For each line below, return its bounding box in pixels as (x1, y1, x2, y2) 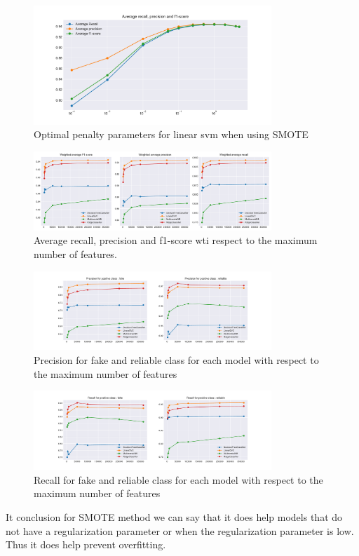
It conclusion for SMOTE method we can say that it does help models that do (6, 509, 343, 524)
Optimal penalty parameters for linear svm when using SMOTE (34, 127, 309, 142)
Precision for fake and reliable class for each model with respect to (34, 353, 319, 367)
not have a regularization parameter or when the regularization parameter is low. (6, 523, 354, 538)
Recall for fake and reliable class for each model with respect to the (34, 472, 323, 487)
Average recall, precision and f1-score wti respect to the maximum (34, 233, 318, 248)
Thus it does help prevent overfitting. (6, 537, 166, 552)
